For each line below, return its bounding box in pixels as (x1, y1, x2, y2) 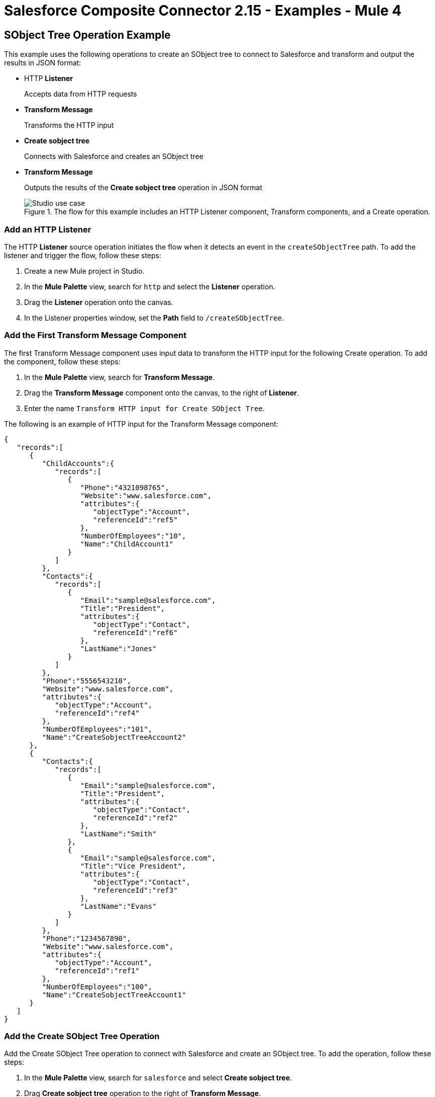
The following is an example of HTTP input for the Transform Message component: (4, 419, 278, 428)
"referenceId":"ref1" (55, 966, 140, 975)
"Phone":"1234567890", (42, 934, 131, 943)
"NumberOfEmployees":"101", (42, 725, 153, 733)
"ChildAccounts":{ (42, 459, 115, 467)
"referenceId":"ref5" (93, 515, 178, 524)
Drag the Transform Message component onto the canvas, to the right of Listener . (24, 388, 299, 397)
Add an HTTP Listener (4, 224, 91, 234)
